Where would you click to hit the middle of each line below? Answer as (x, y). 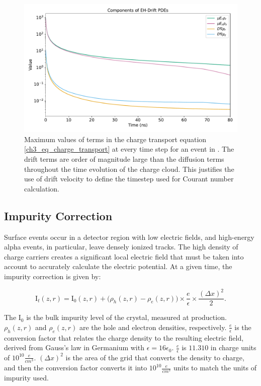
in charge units (233, 347)
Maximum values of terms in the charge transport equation (115, 139)
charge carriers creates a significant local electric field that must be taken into (124, 256)
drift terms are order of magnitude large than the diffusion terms (124, 159)
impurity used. (26, 378)
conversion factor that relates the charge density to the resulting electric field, (124, 337)
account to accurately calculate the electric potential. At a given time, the (118, 266)
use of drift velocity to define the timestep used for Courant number (129, 179)
